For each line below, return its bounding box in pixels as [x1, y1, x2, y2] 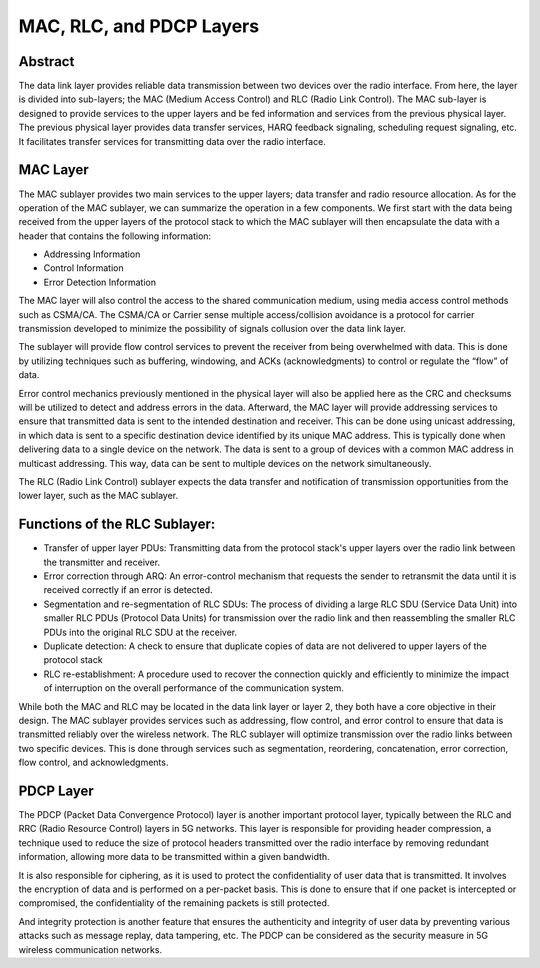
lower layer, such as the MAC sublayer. [18, 490, 179, 502]
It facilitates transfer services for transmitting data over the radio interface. [18, 135, 327, 147]
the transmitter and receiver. [43, 556, 160, 568]
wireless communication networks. [18, 943, 163, 955]
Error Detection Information [43, 276, 157, 288]
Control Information [43, 262, 124, 274]
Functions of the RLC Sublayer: [18, 516, 216, 533]
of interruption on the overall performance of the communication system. [43, 682, 345, 694]
